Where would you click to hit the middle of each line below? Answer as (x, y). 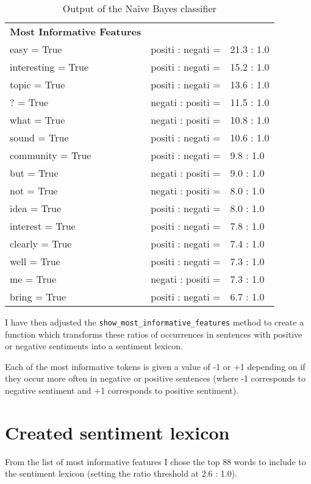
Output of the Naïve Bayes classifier (139, 8)
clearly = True (41, 244)
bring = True (38, 297)
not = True (34, 190)
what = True (38, 120)
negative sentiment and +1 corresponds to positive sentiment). (122, 390)
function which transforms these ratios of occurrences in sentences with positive (154, 334)
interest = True (43, 226)
